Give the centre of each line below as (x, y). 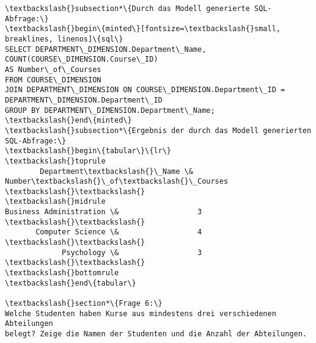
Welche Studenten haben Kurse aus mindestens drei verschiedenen (141, 313)
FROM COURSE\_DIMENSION (53, 80)
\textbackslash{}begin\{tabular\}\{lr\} (88, 151)
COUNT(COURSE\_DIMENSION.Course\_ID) (82, 60)
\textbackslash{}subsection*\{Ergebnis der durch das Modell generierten (158, 130)
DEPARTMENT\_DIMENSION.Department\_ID (84, 100)
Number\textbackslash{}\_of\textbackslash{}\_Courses (117, 182)
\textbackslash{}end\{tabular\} (71, 283)
